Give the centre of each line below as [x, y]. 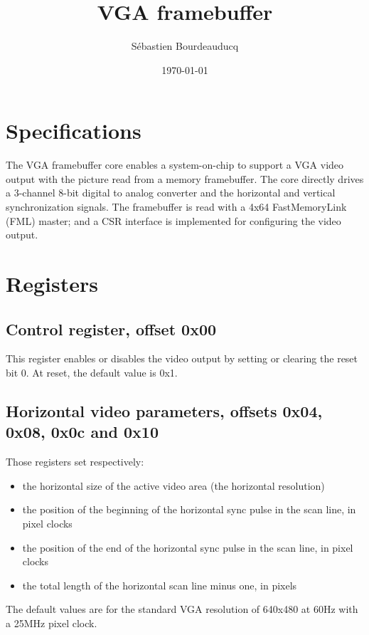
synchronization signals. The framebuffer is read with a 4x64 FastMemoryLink [176, 207]
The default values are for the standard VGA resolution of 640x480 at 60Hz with [182, 609]
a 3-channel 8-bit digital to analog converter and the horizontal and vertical [171, 193]
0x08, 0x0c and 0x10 [82, 432]
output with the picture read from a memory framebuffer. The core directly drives [185, 178]
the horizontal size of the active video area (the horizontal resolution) [173, 485]
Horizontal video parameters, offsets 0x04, [164, 410]
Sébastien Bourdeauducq [185, 46]
